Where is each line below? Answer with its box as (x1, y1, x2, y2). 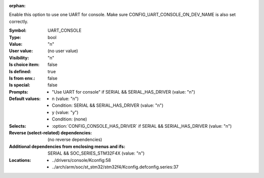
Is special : (9, 82, 30, 88)
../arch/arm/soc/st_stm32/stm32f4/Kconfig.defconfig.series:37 (52, 164, 179, 170)
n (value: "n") (52, 96, 79, 102)
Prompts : (9, 89, 29, 95)
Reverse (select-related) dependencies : (9, 130, 92, 136)
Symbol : (9, 27, 27, 34)
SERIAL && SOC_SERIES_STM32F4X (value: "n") (47, 150, 145, 156)
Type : (9, 34, 22, 40)
